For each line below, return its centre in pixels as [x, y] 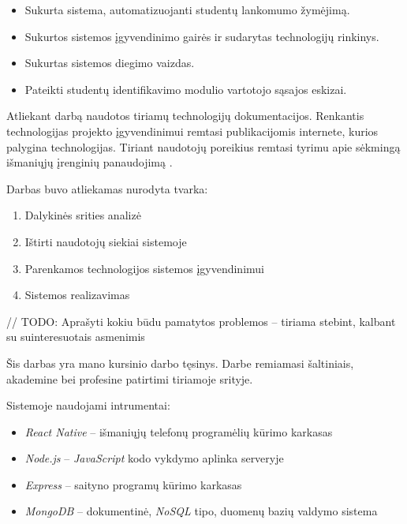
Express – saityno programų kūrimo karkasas [133, 484]
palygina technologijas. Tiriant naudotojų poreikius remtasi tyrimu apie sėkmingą [203, 146]
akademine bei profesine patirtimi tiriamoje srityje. [130, 378]
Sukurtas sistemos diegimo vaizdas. [110, 63]
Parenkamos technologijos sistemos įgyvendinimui [144, 268]
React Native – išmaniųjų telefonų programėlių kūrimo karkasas [179, 431]
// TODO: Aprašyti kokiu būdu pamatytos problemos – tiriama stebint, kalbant [201, 321]
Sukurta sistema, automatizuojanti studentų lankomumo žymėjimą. [187, 9]
